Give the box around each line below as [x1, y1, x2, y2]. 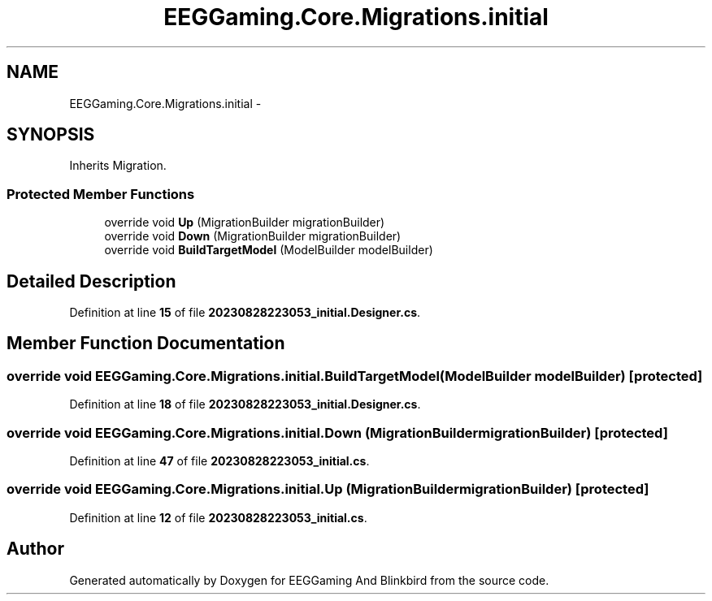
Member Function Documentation [7, 333, 285, 354]
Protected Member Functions [7, 185, 195, 202]
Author [7, 538, 64, 560]
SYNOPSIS [7, 124, 95, 145]
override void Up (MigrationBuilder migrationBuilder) [104, 215, 385, 230]
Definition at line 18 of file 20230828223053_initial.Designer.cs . [69, 397, 421, 412]
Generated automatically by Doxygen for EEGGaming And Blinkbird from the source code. [69, 573, 549, 587]
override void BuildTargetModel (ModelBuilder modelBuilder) [104, 243, 433, 257]
